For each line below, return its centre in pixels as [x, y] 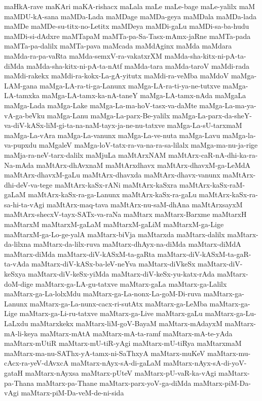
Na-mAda [19, 165]
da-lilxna [18, 244]
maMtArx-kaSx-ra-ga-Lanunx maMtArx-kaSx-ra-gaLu [112, 194]
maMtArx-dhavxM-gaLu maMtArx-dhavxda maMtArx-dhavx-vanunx [112, 175]
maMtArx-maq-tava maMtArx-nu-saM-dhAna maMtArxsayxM [145, 204]
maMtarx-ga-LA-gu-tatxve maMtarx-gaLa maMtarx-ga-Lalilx [131, 283]
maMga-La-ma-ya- [228, 105]
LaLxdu [16, 323]
